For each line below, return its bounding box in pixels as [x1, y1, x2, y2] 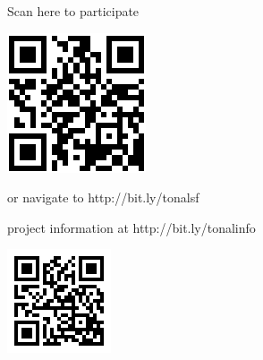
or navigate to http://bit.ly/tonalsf [7, 188, 199, 207]
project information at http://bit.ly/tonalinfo [7, 218, 256, 236]
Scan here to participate [7, 2, 140, 20]
